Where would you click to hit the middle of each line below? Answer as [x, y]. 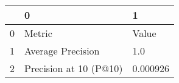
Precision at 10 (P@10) [74, 68]
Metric [38, 33]
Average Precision [62, 51]
